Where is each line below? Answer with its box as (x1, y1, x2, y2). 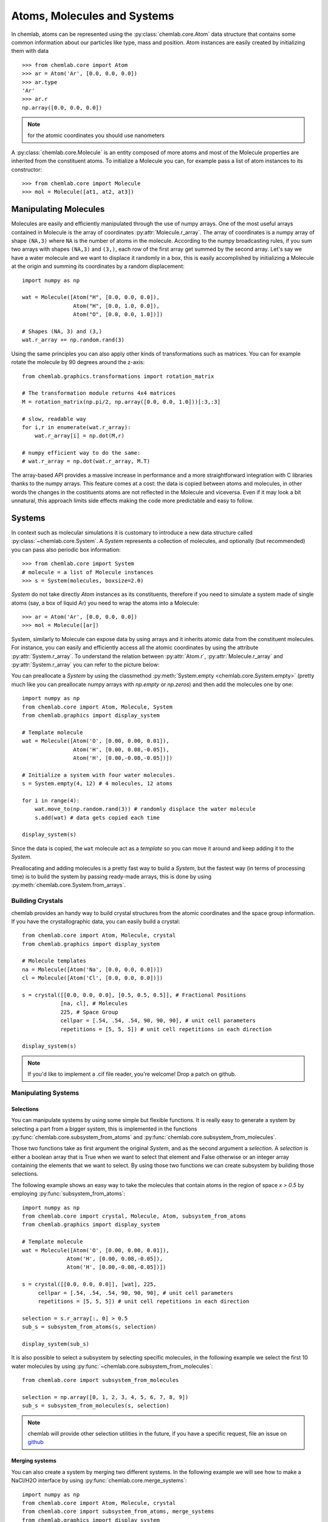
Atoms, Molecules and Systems (11, 9, 174, 23)
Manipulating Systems (11, 1089, 79, 1097)
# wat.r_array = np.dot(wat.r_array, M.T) (22, 458, 151, 465)
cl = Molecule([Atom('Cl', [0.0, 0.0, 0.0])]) (22, 975, 163, 981)
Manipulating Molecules (11, 204, 105, 214)
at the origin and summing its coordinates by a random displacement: (11, 262, 185, 270)
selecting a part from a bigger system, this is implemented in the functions (11, 1125, 197, 1132)
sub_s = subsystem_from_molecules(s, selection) (22, 1402, 169, 1409)
